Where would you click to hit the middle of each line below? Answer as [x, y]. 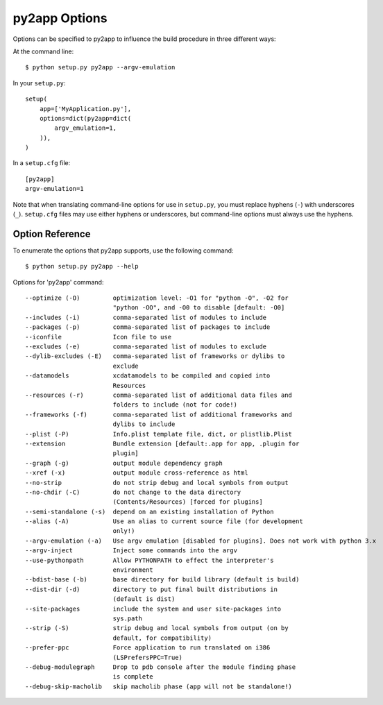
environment [133, 570]
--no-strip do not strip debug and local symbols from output [157, 483]
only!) [124, 531]
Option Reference [52, 233]
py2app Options [60, 18]
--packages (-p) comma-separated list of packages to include [148, 327]
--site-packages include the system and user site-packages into [153, 609]
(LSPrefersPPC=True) [148, 657]
